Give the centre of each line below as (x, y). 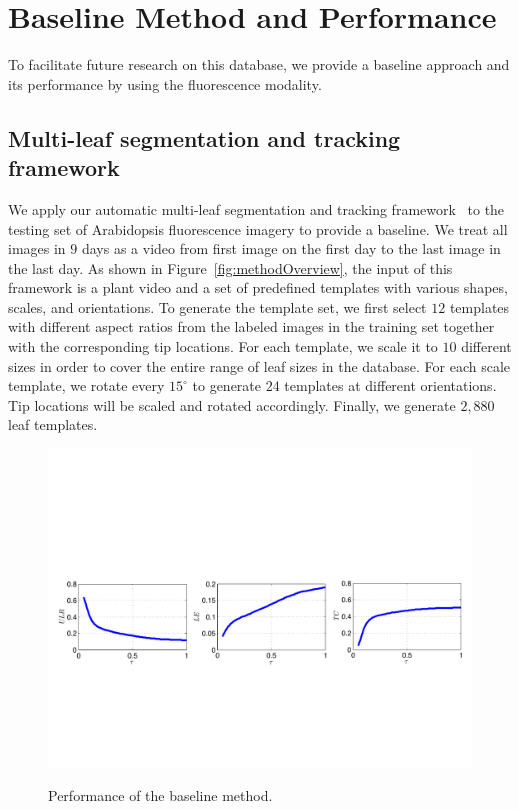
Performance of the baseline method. (160, 794)
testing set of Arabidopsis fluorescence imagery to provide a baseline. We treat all (258, 228)
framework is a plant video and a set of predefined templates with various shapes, (258, 287)
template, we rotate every (86, 385)
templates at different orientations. (390, 385)
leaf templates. (53, 424)
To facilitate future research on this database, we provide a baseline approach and (259, 64)
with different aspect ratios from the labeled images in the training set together (251, 326)
